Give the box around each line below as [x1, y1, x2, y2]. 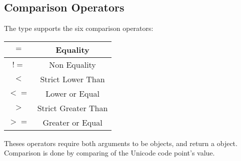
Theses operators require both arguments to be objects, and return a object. [4, 138, 237, 148]
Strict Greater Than [37, 102, 108, 114]
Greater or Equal [42, 116, 102, 128]
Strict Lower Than [40, 73, 105, 85]
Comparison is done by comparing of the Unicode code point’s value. [4, 148, 215, 158]
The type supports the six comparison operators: [4, 23, 153, 33]
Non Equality [49, 58, 96, 70]
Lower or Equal [45, 87, 99, 99]
